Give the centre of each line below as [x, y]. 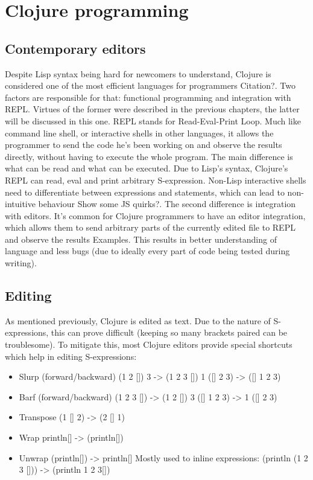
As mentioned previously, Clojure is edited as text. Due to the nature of [138, 320]
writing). [21, 263]
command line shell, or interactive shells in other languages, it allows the [139, 133]
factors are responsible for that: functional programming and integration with [148, 97]
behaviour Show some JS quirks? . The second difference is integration [167, 204]
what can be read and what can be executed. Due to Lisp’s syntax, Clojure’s [147, 168]
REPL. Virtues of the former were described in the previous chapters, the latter [152, 109]
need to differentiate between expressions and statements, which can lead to [145, 192]
